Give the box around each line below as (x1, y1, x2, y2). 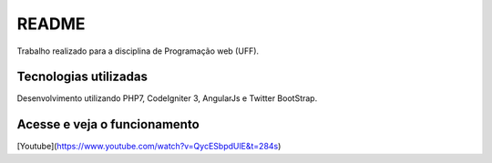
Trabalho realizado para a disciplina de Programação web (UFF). (16, 46, 260, 56)
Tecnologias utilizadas (16, 69, 148, 85)
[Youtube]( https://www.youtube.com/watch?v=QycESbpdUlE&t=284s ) (16, 141, 282, 152)
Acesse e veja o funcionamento (16, 117, 200, 132)
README (16, 14, 86, 34)
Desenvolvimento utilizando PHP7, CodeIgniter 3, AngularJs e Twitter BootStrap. (16, 93, 318, 104)
